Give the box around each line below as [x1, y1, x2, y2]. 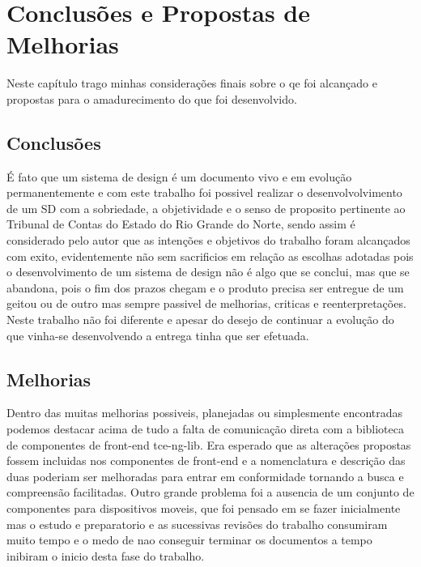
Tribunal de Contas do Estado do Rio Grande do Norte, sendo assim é [6, 215, 355, 232]
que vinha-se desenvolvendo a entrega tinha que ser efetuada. [6, 326, 309, 343]
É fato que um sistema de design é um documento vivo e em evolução [6, 168, 352, 185]
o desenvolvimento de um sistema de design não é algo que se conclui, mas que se [6, 263, 410, 280]
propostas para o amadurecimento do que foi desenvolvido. [6, 90, 297, 107]
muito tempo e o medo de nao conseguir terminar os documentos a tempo [6, 531, 372, 548]
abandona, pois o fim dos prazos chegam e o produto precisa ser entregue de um [6, 279, 404, 296]
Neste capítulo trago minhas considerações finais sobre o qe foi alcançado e [6, 75, 377, 92]
